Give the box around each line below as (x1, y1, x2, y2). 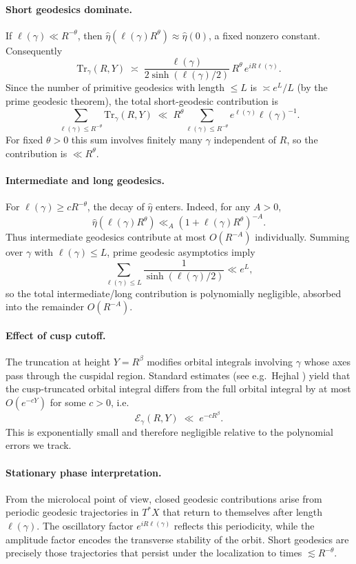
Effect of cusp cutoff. (6, 328, 106, 342)
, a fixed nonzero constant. (209, 28, 320, 42)
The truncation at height (6, 354, 111, 368)
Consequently (6, 43, 63, 57)
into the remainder (6, 299, 85, 314)
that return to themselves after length (163, 505, 323, 519)
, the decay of (87, 199, 145, 214)
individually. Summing (255, 230, 350, 244)
